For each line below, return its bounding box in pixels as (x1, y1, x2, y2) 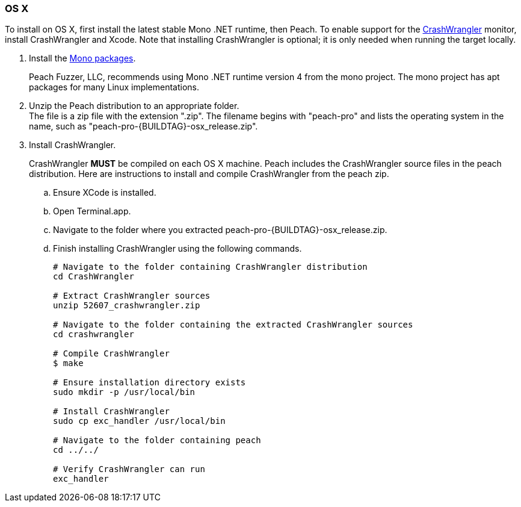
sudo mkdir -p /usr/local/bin (53, 387, 196, 397)
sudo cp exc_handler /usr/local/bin (53, 416, 226, 426)
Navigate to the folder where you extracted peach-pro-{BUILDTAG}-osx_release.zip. (53, 225, 387, 235)
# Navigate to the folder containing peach (53, 435, 261, 446)
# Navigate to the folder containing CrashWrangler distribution (53, 262, 368, 272)
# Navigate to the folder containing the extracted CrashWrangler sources (53, 320, 413, 330)
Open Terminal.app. (53, 206, 131, 217)
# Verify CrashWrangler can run (53, 464, 205, 474)
